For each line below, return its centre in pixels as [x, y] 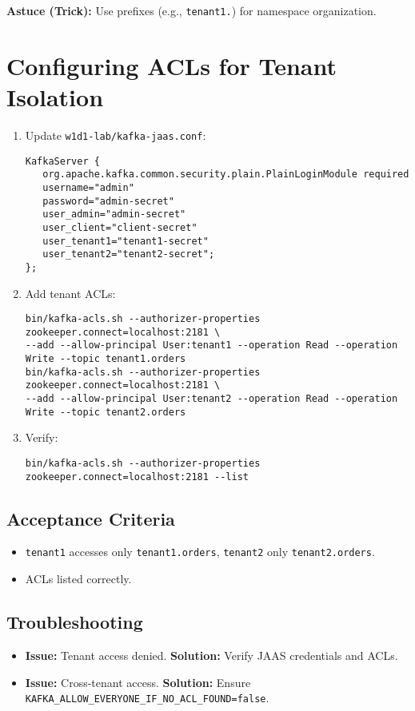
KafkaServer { [62, 161]
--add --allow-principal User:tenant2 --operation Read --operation [211, 399]
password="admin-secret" [108, 201]
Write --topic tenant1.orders [106, 359]
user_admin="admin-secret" [114, 214]
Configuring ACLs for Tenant [172, 65]
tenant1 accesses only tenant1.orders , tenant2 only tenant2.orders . [200, 552]
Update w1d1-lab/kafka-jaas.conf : [116, 135]
